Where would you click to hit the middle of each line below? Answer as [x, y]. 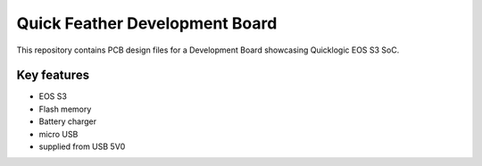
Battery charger [68, 121]
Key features [53, 75]
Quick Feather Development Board [147, 23]
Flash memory [65, 109]
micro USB [58, 134]
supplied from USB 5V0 [82, 146]
